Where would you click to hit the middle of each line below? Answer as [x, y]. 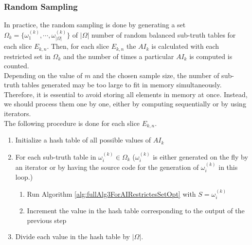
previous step [47, 220]
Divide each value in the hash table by [72, 236]
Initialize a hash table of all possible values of [83, 140]
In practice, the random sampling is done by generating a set [95, 25]
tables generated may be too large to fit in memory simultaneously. [122, 85]
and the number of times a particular [118, 56]
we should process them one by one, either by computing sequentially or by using [125, 104]
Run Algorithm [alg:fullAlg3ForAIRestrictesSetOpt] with [111, 194]
